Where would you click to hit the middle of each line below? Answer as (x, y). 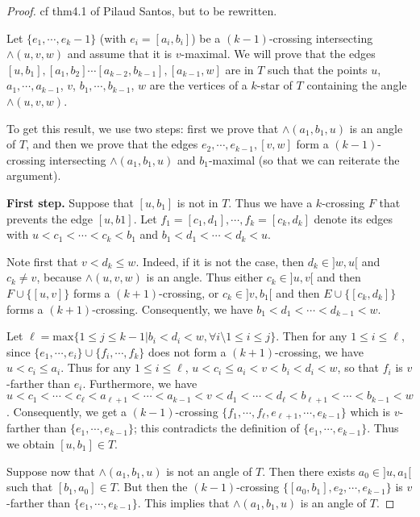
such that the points (318, 69)
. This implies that (183, 502)
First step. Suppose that (70, 202)
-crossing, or (189, 292)
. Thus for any (96, 367)
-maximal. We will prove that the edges (278, 54)
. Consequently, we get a (67, 411)
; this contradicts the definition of (217, 428)
